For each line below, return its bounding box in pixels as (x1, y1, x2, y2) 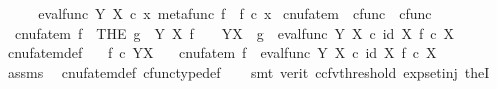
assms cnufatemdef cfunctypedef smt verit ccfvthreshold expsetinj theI (7, 61, 490, 82)
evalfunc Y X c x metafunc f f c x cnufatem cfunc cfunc (38, 3, 432, 23)
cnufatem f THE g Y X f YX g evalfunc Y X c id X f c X (14, 22, 454, 43)
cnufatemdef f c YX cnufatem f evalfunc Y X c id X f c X (7, 42, 437, 63)
